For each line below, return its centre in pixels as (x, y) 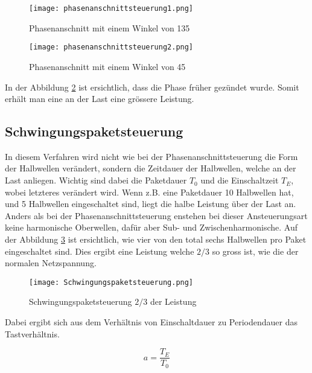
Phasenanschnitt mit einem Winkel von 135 (110, 27)
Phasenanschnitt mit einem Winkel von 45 (107, 66)
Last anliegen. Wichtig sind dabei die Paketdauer (96, 180)
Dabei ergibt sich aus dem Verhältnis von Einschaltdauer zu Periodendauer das (151, 322)
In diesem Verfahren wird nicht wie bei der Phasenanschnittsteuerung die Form (151, 156)
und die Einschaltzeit (240, 180)
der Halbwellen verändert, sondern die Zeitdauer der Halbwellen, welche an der (151, 168)
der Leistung (173, 301)
